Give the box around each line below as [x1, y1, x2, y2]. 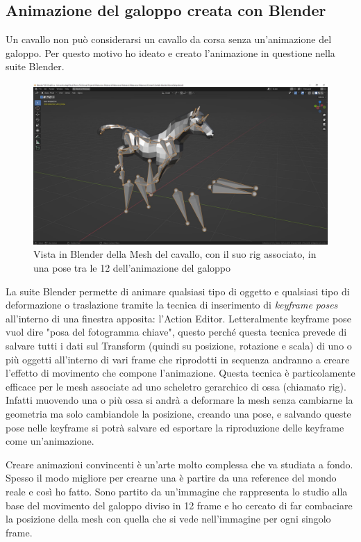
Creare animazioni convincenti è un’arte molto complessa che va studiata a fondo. [6, 457, 353, 471]
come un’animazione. [6, 434, 94, 448]
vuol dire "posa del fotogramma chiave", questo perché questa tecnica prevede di [6, 325, 347, 339]
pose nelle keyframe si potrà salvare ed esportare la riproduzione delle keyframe [6, 420, 344, 434]
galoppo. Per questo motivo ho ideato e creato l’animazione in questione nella [6, 45, 335, 60]
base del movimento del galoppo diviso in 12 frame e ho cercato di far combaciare [6, 498, 353, 512]
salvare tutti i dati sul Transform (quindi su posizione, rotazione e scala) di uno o [6, 338, 352, 353]
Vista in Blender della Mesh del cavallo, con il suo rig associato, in [33, 247, 317, 261]
